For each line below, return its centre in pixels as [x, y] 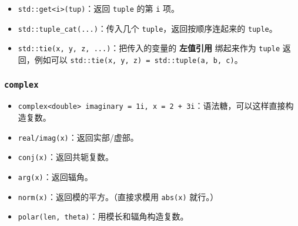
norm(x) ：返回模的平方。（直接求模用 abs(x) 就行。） [118, 196]
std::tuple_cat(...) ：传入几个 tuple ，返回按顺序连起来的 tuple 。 [148, 28]
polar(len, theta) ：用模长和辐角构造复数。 [103, 216]
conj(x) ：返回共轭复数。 [66, 157]
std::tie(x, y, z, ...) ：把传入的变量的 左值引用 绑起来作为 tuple [149, 48]
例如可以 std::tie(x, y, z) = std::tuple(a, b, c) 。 [138, 59]
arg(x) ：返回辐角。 [55, 176]
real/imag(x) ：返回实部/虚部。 [78, 137]
